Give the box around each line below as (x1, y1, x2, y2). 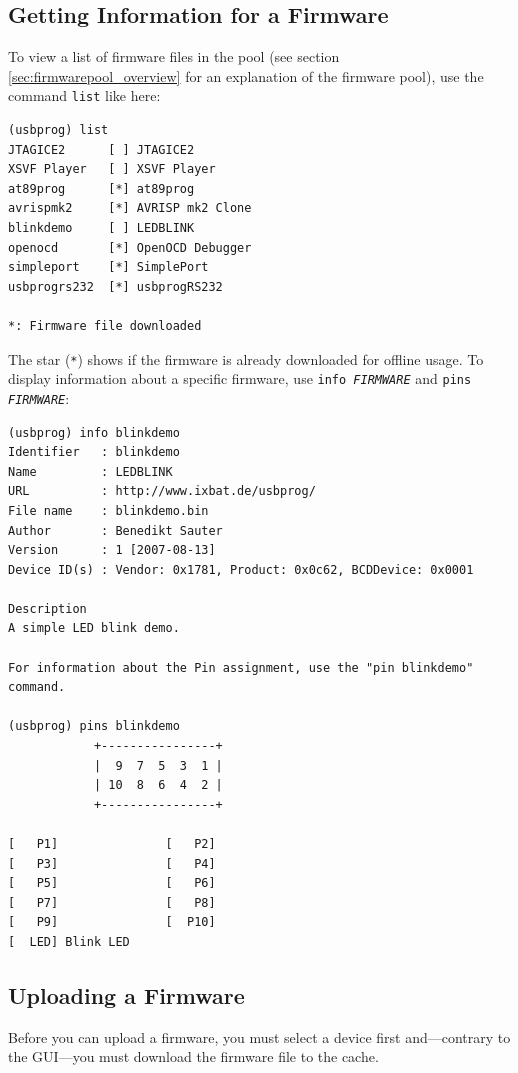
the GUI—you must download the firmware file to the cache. (8, 1046, 379, 1067)
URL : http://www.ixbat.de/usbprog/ (8, 484, 316, 499)
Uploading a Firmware (8, 979, 245, 1010)
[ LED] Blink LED (8, 934, 130, 949)
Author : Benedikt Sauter (8, 523, 223, 538)
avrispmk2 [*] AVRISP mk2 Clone (8, 201, 252, 216)
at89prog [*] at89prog (8, 181, 195, 196)
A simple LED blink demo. (8, 621, 180, 636)
